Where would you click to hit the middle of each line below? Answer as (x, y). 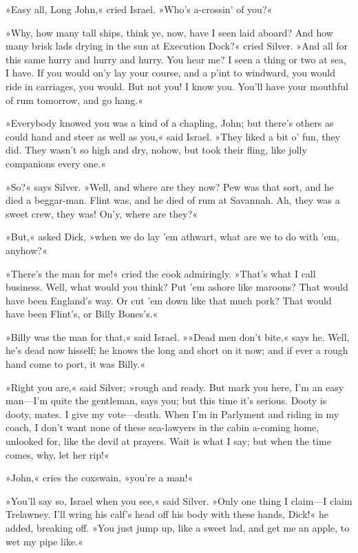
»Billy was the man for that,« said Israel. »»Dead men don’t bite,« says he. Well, (178, 336)
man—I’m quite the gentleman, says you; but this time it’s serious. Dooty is (166, 400)
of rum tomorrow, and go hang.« (75, 100)
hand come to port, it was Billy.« (75, 364)
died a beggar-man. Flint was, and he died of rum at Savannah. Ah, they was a (173, 200)
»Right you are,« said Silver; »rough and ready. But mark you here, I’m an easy (175, 387)
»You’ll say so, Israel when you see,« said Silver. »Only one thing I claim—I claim (179, 500)
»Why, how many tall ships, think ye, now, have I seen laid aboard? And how (169, 32)
